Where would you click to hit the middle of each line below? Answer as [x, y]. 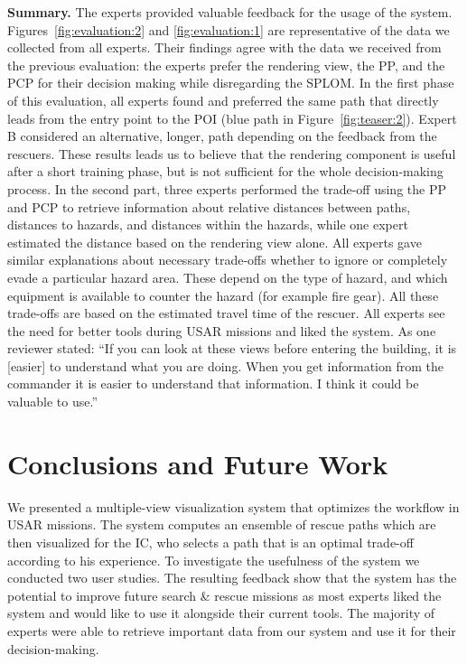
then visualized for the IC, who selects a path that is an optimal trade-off [210, 542]
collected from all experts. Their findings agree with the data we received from [224, 47]
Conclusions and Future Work [198, 463]
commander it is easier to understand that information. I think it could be [213, 383]
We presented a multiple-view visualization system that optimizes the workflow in [233, 506]
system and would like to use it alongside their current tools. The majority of [221, 613]
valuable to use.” [53, 402]
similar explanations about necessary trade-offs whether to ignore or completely [228, 260]
